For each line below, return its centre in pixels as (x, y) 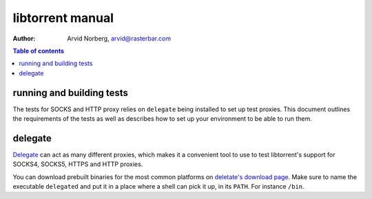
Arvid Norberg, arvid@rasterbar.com (119, 38)
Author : (24, 38)
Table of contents (39, 51)
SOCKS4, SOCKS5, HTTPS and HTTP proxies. (78, 164)
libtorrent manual (63, 18)
